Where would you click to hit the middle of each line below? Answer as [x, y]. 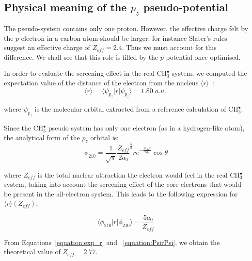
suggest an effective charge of [47, 47]
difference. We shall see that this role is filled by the [81, 57]
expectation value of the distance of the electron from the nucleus [101, 82]
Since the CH [24, 128]
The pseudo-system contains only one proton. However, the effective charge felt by [126, 28]
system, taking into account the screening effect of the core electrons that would [123, 184]
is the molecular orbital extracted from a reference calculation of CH [136, 109]
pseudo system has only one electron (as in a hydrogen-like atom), [146, 128]
